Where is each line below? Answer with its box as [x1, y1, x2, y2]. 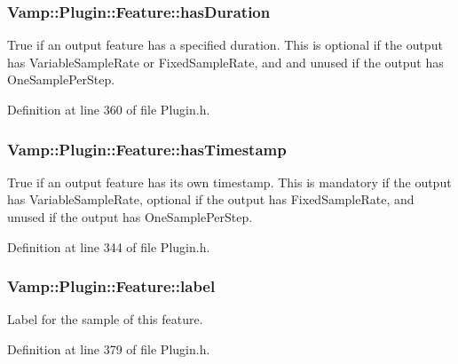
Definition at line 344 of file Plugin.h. [7, 237, 210, 256]
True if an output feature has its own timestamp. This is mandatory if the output [7, 172, 452, 191]
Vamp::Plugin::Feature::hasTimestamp [7, 138, 287, 160]
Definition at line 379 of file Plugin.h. [7, 340, 210, 358]
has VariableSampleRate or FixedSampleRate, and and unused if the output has [7, 52, 444, 71]
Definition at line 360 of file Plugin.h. [7, 100, 210, 118]
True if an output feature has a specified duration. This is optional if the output [7, 36, 443, 54]
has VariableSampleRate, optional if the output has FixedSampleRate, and [7, 190, 415, 209]
